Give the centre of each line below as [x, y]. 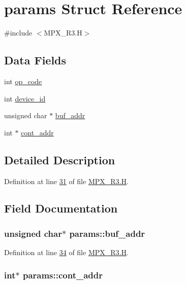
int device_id [25, 98]
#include [18, 33]
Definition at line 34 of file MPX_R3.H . [66, 252]
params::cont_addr [63, 275]
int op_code [23, 81]
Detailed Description [60, 159]
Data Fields [35, 60]
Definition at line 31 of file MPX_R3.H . [66, 181]
